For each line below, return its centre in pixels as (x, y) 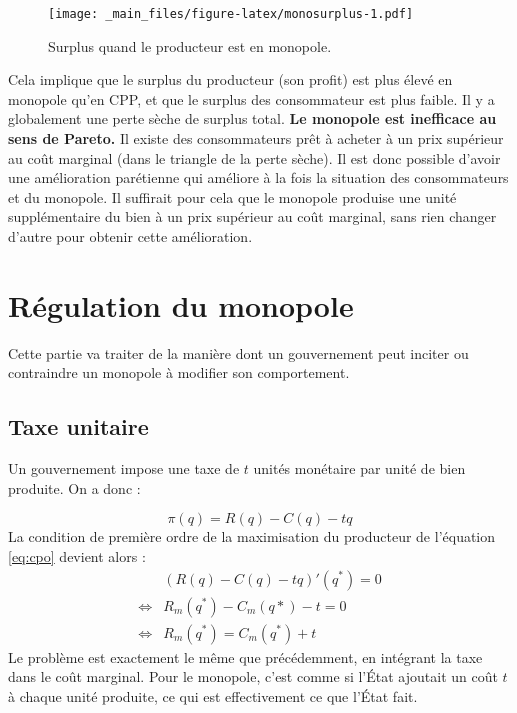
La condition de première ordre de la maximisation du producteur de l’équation (252, 536)
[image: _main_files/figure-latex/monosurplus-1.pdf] (231, 14)
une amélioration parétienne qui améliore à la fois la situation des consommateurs (258, 177)
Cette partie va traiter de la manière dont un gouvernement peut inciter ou (238, 352)
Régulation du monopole (181, 304)
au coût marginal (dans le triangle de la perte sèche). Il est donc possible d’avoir (254, 157)
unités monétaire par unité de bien (359, 468)
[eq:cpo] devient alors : (77, 555)
